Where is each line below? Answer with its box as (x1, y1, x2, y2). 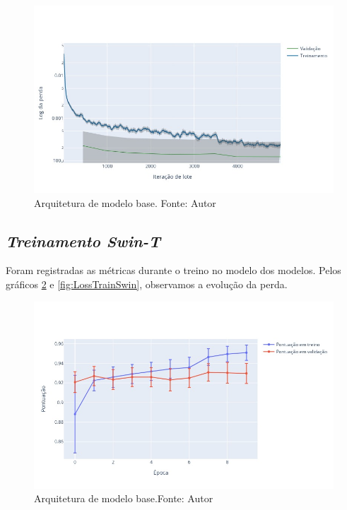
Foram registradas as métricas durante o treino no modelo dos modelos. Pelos (6, 263, 341, 278)
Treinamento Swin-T (6, 230, 161, 251)
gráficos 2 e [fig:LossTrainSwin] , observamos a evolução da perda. (6, 276, 288, 291)
